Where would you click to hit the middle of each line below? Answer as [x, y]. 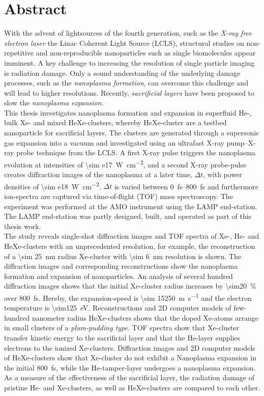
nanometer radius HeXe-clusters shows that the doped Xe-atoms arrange [145, 317]
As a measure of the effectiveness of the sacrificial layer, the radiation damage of [129, 377]
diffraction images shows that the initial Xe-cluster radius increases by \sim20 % [130, 286]
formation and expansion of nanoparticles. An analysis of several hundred [119, 276]
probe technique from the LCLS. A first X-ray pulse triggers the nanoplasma [136, 152]
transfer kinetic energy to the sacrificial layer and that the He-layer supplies [122, 337]
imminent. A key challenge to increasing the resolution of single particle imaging [129, 62]
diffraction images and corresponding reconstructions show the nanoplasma [121, 266]
